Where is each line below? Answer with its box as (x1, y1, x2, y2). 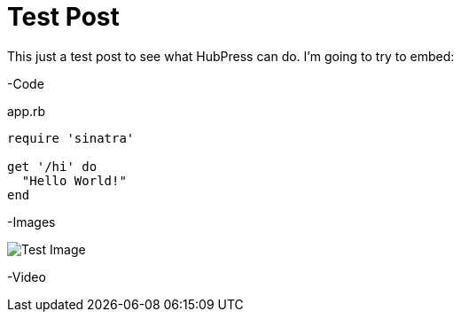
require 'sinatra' (7, 130, 135, 145)
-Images (7, 214, 56, 230)
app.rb (7, 103, 46, 119)
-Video (7, 268, 46, 284)
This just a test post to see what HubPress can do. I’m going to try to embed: (7, 48, 455, 64)
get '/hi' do (7, 159, 98, 174)
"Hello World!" (21, 173, 127, 188)
